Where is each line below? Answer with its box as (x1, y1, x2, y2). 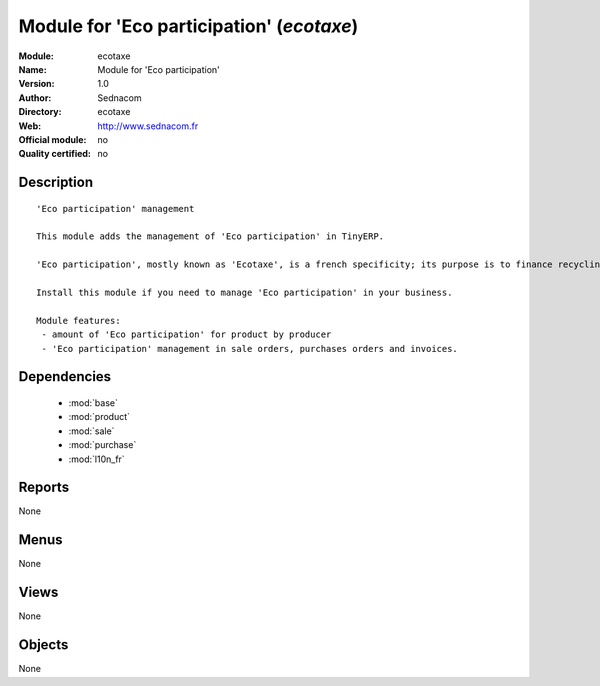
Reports (18, 479, 70, 496)
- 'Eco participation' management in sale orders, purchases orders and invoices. (41, 343, 459, 354)
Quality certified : (18, 148, 92, 160)
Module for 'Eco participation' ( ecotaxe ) (18, 15, 359, 37)
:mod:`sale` (68, 425, 115, 437)
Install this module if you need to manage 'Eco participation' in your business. (36, 287, 453, 299)
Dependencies (18, 368, 112, 385)
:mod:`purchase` (68, 439, 137, 451)
